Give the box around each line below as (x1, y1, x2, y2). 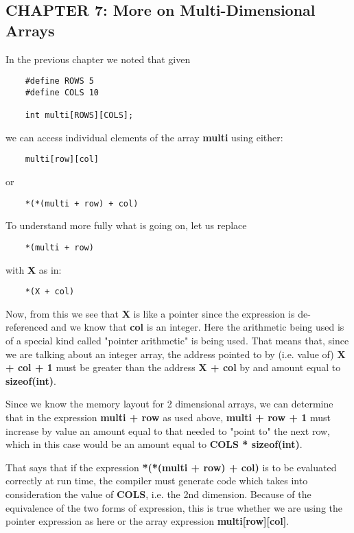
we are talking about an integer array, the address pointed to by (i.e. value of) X (5, 346, 346, 361)
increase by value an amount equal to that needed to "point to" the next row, (5, 423, 331, 438)
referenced (5, 320, 48, 334)
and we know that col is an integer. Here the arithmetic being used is (51, 320, 344, 334)
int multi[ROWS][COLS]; (25, 110, 134, 121)
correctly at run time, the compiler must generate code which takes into (5, 473, 308, 488)
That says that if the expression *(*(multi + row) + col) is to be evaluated (5, 460, 337, 474)
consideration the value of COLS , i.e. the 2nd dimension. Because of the (5, 486, 311, 501)
